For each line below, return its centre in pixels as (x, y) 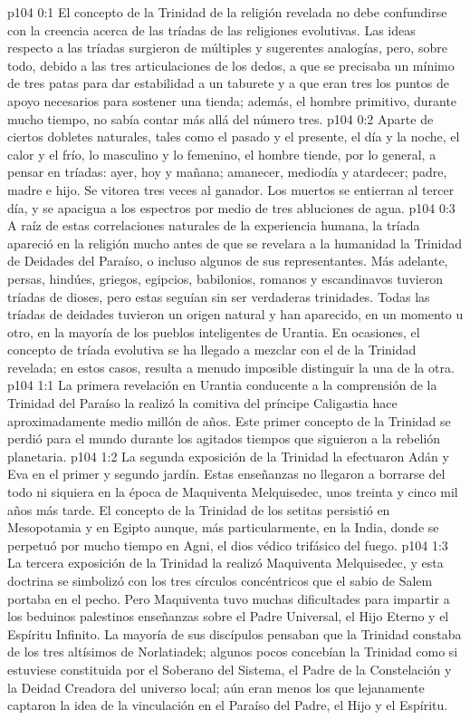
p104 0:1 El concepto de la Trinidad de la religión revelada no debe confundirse (227, 12)
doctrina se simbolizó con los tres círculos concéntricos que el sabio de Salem (220, 580)
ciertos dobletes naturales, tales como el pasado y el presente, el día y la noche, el (234, 136)
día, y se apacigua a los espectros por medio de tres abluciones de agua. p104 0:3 (231, 207)
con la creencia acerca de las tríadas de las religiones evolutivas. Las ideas (211, 29)
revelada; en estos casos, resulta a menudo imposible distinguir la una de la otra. (231, 367)
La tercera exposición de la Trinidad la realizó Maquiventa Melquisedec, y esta (225, 563)
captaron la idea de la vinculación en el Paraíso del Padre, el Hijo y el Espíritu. (228, 705)
